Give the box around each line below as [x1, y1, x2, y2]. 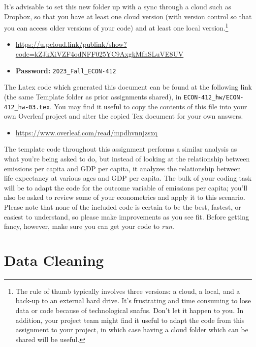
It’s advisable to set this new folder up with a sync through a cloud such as [4, 1, 231, 11]
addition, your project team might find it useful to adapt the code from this [15, 315, 245, 325]
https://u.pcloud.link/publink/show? [15, 39, 127, 49]
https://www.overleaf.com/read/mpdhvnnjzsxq [15, 127, 158, 137]
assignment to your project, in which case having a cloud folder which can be [15, 324, 248, 335]
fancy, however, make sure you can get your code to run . [4, 221, 174, 231]
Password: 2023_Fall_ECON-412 [15, 65, 116, 75]
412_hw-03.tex [4, 103, 50, 111]
